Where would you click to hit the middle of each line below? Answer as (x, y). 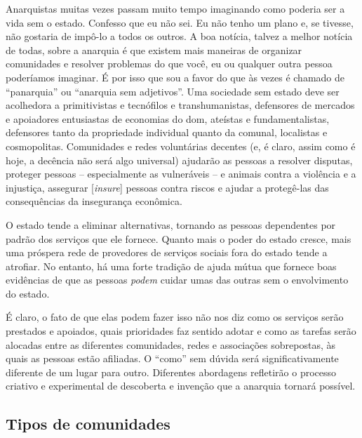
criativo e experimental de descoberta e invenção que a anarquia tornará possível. (181, 386)
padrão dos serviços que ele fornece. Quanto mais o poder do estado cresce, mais (179, 238)
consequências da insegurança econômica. (94, 201)
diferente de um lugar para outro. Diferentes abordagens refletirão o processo (171, 372)
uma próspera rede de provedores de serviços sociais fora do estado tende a (167, 252)
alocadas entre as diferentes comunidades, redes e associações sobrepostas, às (170, 344)
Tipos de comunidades (88, 424)
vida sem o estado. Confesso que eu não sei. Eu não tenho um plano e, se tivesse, (180, 22)
